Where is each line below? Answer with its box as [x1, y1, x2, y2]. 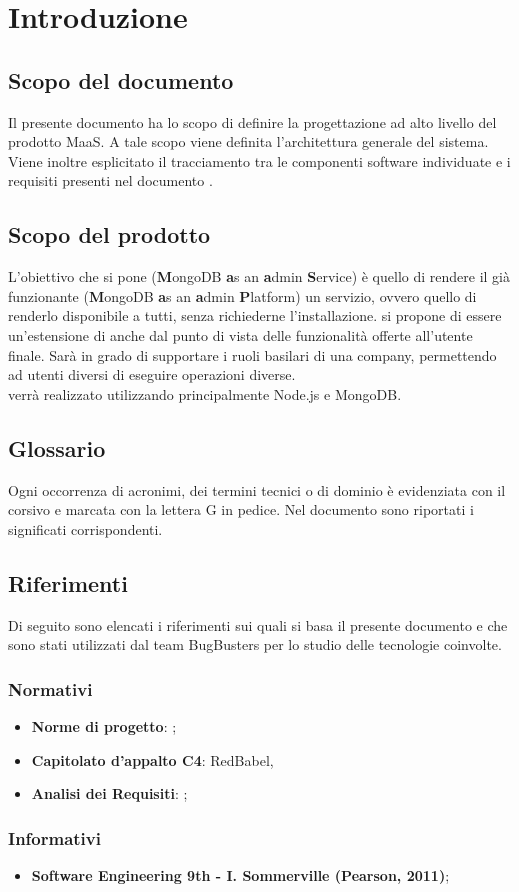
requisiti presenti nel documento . [8, 170, 213, 191]
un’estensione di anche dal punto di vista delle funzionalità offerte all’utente [8, 324, 473, 345]
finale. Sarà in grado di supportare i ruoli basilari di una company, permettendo [8, 344, 497, 365]
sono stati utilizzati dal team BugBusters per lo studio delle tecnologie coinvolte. [8, 634, 502, 655]
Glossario [8, 432, 106, 463]
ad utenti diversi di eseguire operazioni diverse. [8, 364, 296, 385]
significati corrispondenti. [8, 518, 163, 539]
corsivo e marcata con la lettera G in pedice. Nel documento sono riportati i [8, 499, 474, 520]
